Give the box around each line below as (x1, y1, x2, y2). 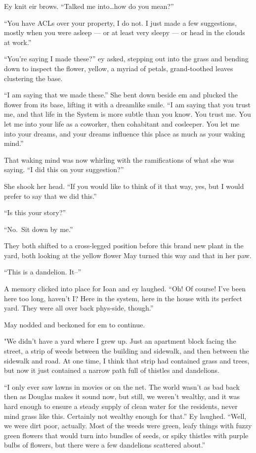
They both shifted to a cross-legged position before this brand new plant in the (4, 240, 244, 251)
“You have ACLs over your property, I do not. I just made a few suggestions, (4, 17, 237, 28)
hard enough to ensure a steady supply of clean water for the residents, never (4, 401, 238, 411)
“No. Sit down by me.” (4, 224, 73, 234)
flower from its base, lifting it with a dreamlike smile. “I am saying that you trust (4, 99, 251, 109)
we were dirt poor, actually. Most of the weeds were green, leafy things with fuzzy (4, 420, 252, 431)
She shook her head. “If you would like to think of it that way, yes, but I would (4, 181, 244, 191)
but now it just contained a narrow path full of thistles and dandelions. (4, 365, 220, 375)
